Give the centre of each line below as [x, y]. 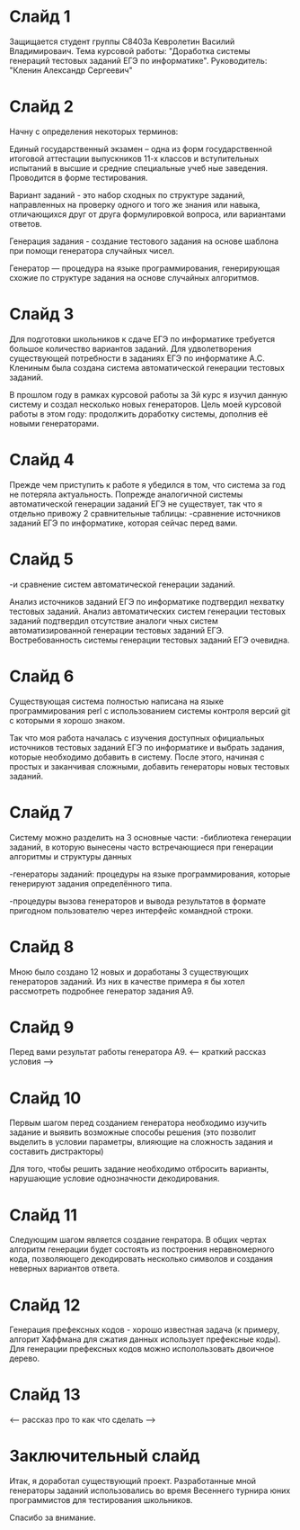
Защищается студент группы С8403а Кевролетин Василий [122, 41]
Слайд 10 [45, 1098]
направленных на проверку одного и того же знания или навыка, [135, 204]
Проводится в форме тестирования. [79, 177]
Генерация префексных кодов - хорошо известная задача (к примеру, [145, 1330]
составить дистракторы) [57, 1152]
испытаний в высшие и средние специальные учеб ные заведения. [139, 167]
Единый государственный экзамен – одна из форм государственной [141, 148]
